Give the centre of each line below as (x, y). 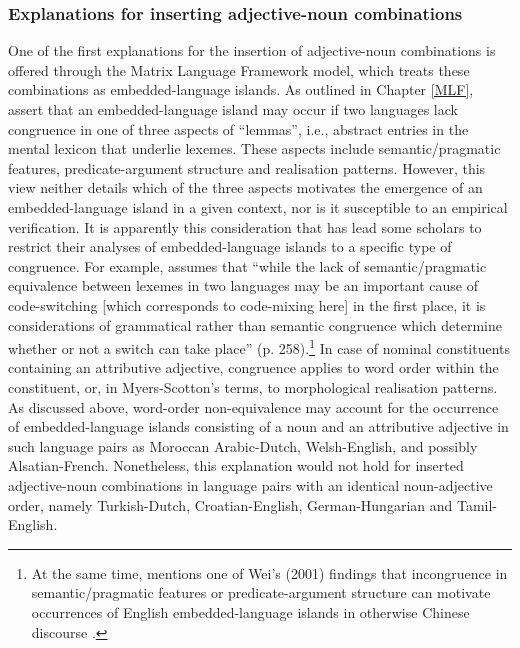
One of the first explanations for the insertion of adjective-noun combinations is (252, 50)
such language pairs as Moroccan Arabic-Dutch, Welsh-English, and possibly (243, 445)
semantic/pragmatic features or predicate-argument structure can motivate (261, 592)
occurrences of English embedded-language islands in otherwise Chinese (250, 611)
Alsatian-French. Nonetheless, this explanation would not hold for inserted (236, 465)
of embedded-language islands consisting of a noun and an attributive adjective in (258, 426)
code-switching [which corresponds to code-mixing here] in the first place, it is (247, 304)
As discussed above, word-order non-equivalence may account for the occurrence (253, 406)
